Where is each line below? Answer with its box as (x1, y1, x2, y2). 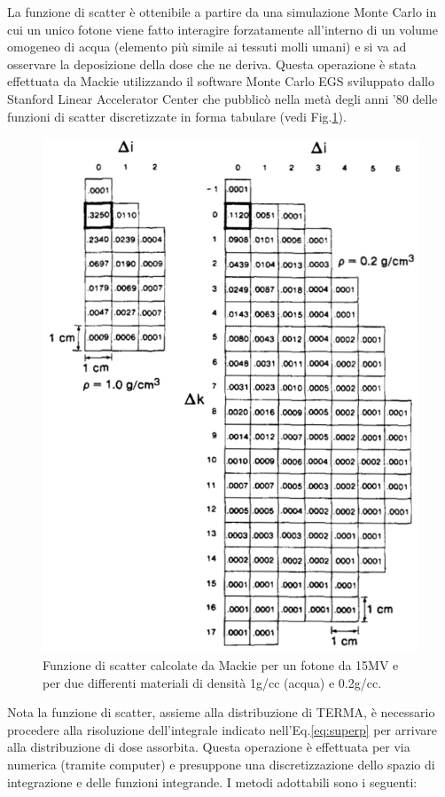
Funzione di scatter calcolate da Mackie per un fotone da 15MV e (43, 655, 399, 674)
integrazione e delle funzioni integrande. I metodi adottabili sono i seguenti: (7, 772, 418, 791)
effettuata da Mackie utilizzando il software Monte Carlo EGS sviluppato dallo (7, 72, 434, 91)
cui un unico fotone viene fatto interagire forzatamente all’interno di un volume (7, 20, 438, 38)
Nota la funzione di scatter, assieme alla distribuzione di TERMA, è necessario (7, 703, 435, 722)
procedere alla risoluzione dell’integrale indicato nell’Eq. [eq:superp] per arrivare (7, 720, 437, 738)
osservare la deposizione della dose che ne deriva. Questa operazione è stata (7, 54, 417, 73)
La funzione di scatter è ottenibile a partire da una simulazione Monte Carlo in (7, 3, 437, 20)
